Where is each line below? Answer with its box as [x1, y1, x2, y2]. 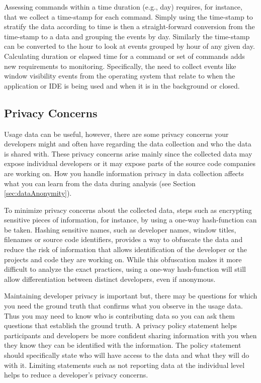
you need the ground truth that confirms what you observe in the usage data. [4, 300, 243, 311]
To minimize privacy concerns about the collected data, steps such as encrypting [4, 204, 252, 215]
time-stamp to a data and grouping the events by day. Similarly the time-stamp [4, 31, 250, 41]
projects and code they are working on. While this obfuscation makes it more [4, 254, 242, 264]
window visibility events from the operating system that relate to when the [4, 70, 235, 81]
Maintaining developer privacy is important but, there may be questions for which [4, 290, 257, 301]
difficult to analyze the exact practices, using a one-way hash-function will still [4, 264, 246, 274]
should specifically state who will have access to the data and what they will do [4, 350, 249, 360]
